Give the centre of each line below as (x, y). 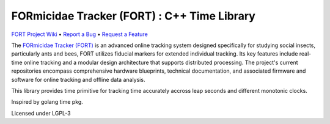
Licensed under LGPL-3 (41, 113)
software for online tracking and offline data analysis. (78, 79)
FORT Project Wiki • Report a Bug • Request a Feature (79, 34)
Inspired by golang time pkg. (47, 102)
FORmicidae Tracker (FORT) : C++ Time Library (134, 16)
